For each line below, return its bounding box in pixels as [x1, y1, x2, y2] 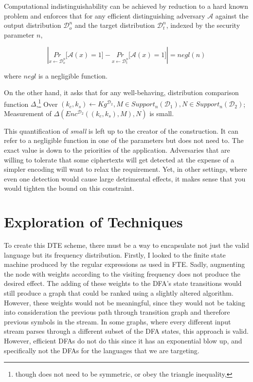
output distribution [4, 20, 61, 30]
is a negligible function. [38, 71, 108, 81]
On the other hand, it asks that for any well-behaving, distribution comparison [4, 87, 239, 97]
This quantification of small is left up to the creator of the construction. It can [4, 125, 238, 136]
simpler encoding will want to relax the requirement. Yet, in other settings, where [4, 164, 247, 174]
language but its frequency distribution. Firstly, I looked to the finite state [4, 249, 226, 260]
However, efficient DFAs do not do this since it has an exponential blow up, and [4, 336, 242, 346]
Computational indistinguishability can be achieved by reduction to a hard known [4, 1, 248, 11]
